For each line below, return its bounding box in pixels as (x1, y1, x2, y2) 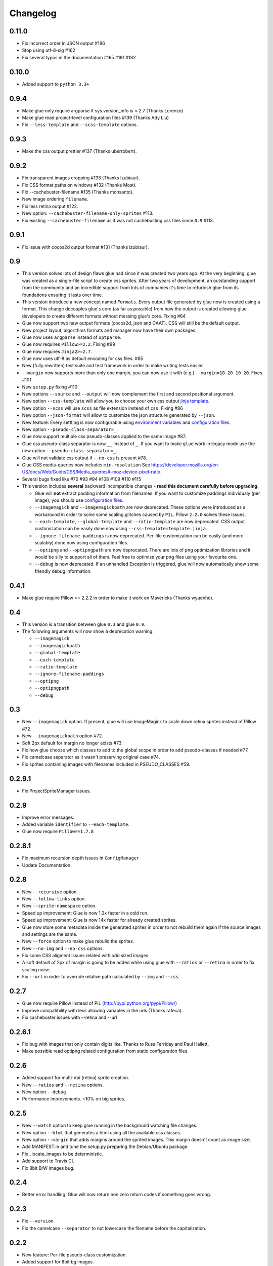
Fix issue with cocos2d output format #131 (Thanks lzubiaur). (22, 244, 149, 250)
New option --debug (22, 1089, 66, 1095)
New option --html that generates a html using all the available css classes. (22, 1129, 181, 1135)
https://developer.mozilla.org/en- (151, 461, 220, 468)
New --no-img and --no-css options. (22, 945, 104, 952)
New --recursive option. (22, 889, 78, 895)
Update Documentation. (22, 862, 72, 868)
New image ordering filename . (22, 196, 88, 202)
